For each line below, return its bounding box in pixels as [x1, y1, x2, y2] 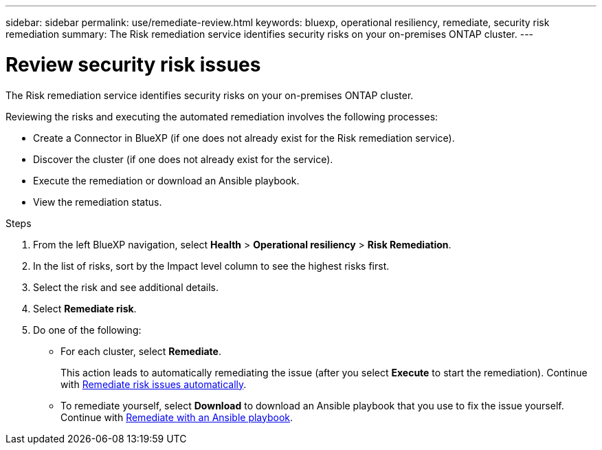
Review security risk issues [5, 52, 261, 76]
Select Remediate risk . [33, 302, 137, 314]
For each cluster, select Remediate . [60, 345, 221, 357]
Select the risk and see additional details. [33, 281, 219, 293]
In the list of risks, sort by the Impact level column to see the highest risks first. [33, 259, 390, 272]
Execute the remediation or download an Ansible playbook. [33, 174, 300, 186]
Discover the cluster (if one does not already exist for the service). [33, 153, 333, 165]
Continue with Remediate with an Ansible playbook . [60, 411, 293, 423]
